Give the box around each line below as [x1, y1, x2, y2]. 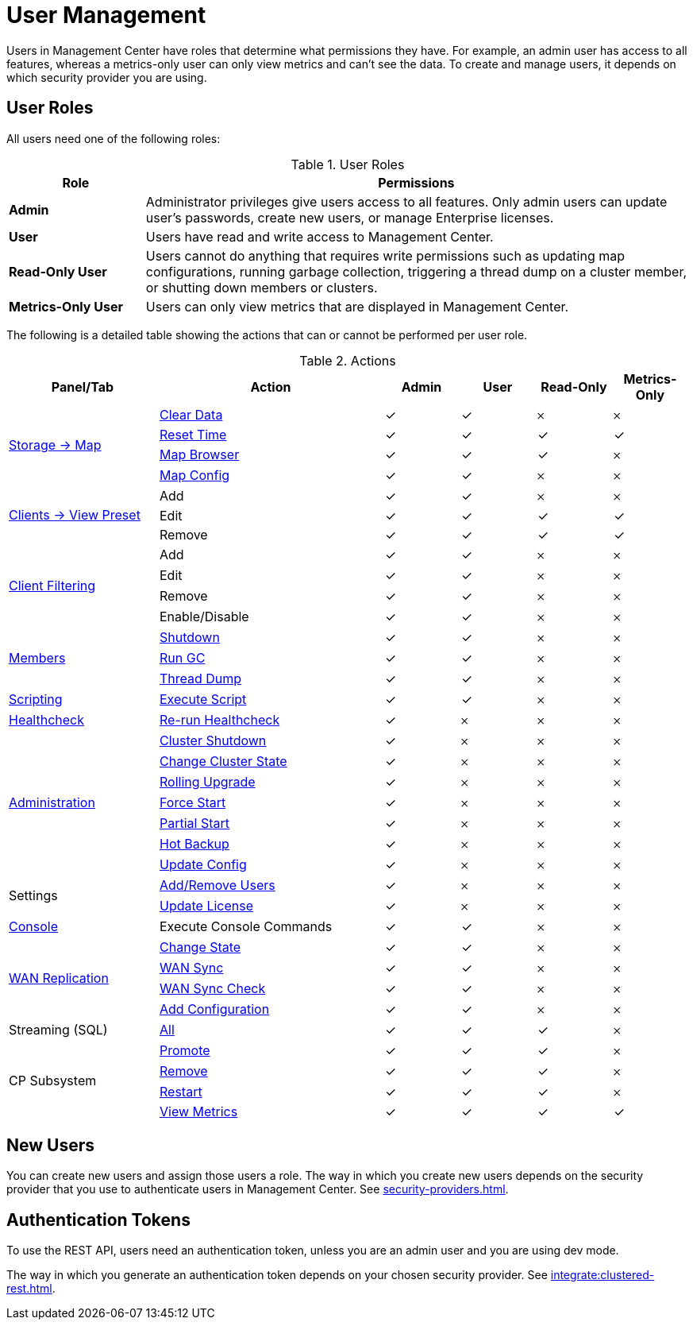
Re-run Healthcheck [160, 711, 280, 728]
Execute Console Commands [160, 918, 333, 934]
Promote [160, 1042, 210, 1058]
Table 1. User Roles [291, 156, 405, 172]
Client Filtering [9, 577, 96, 593]
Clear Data [160, 406, 223, 423]
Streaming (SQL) [9, 1021, 108, 1038]
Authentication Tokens [6, 1209, 191, 1230]
